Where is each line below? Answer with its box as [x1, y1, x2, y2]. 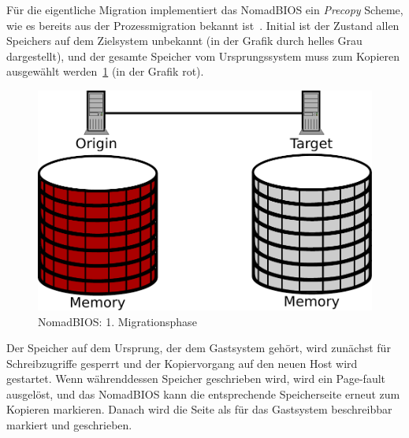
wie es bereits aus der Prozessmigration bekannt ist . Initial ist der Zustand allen [6, 17, 400, 33]
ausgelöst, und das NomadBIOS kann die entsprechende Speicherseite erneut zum [6, 385, 400, 402]
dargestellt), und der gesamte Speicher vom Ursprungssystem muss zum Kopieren [6, 47, 400, 64]
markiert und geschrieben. [6, 417, 132, 433]
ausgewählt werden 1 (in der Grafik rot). [6, 63, 204, 80]
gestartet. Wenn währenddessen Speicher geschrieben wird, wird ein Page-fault [6, 370, 386, 387]
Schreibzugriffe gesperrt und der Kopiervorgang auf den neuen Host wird [6, 354, 358, 371]
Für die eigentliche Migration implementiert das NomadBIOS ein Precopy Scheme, [6, 2, 403, 17]
